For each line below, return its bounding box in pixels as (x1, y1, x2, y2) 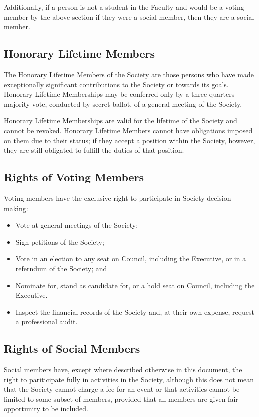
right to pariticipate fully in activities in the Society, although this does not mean (4, 374, 254, 384)
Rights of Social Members (4, 341, 140, 356)
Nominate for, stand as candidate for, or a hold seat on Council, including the (15, 280, 255, 290)
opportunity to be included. (4, 403, 88, 414)
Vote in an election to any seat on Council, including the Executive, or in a (15, 253, 246, 264)
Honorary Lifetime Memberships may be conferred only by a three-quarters (4, 89, 235, 99)
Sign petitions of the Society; (15, 236, 104, 247)
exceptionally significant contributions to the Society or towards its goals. (4, 79, 229, 89)
